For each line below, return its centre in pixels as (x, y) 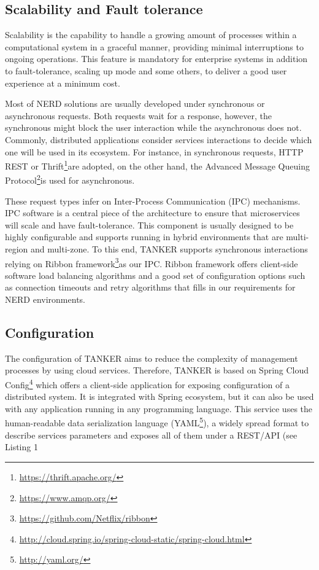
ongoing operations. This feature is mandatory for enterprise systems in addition (156, 59)
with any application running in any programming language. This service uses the (159, 408)
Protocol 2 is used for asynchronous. (70, 179)
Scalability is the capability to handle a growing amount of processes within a (151, 35)
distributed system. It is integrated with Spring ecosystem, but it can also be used (159, 396)
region (17, 249)
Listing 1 (21, 447)
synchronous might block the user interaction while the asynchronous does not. (153, 127)
